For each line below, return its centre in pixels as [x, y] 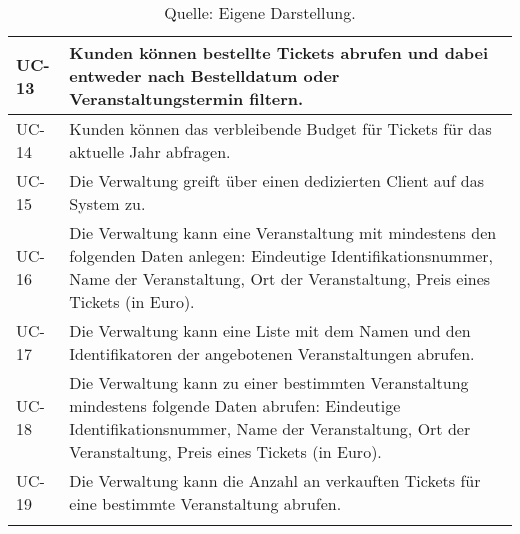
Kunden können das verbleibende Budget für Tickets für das [280, 128]
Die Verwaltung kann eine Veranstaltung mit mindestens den [283, 232]
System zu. [107, 203]
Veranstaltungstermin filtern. [186, 98]
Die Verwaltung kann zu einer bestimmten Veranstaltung [269, 382]
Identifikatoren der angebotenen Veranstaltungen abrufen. [272, 353]
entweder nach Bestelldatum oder [204, 75]
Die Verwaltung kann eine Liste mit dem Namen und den [270, 330]
